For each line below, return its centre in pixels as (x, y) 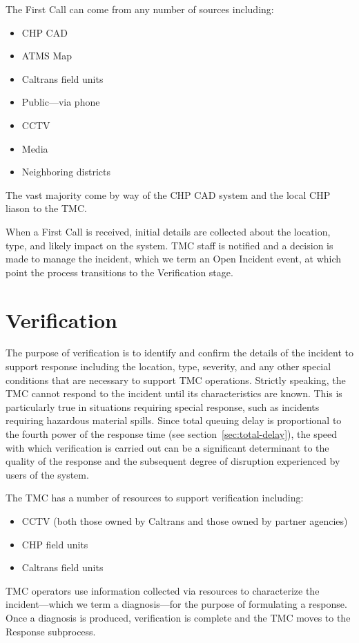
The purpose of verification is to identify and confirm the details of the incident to (179, 353)
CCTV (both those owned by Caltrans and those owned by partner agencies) (185, 520)
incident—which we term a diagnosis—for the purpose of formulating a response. (176, 604)
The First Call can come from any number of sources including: (140, 9)
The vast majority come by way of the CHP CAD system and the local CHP (168, 194)
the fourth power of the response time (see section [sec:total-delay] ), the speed (172, 434)
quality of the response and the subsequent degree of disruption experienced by (173, 461)
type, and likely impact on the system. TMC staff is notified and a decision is (169, 245)
